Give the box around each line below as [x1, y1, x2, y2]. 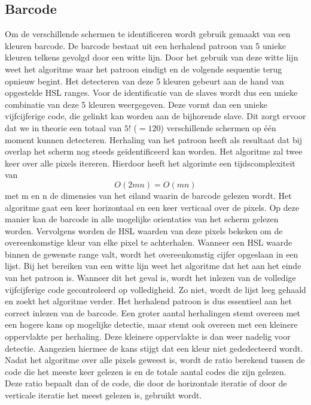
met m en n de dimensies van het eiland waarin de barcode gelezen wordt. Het [5, 189, 292, 201]
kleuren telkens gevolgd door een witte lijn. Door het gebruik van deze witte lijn [5, 51, 298, 64]
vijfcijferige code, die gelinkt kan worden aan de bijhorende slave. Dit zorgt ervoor [5, 110, 306, 122]
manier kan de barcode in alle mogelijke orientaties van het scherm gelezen [5, 213, 279, 225]
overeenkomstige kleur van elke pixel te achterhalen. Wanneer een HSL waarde [5, 236, 292, 249]
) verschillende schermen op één [160, 121, 276, 134]
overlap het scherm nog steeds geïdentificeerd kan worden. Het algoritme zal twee [5, 145, 303, 158]
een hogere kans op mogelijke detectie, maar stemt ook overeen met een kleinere [5, 318, 298, 331]
